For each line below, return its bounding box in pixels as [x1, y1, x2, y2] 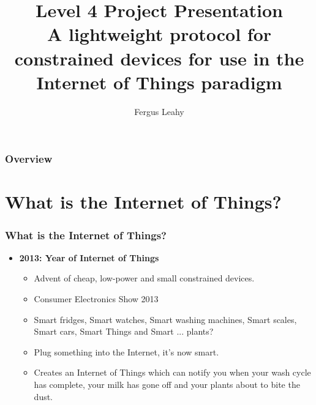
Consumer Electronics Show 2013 [34, 292, 159, 305]
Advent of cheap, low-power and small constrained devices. [34, 272, 255, 284]
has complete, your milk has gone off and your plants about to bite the [34, 377, 300, 390]
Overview [5, 151, 53, 166]
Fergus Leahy [134, 105, 184, 117]
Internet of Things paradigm [36, 69, 282, 94]
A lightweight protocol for [47, 21, 272, 46]
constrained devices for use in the [14, 45, 304, 70]
